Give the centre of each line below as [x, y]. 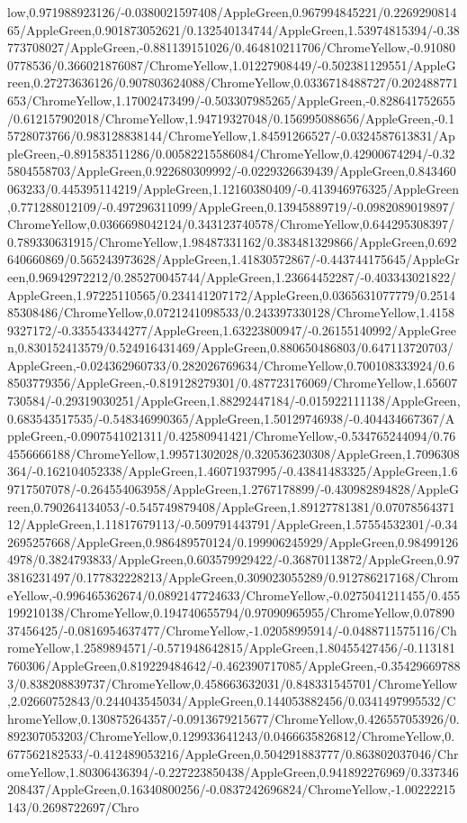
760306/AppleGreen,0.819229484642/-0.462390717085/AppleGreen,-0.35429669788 [234, 665]
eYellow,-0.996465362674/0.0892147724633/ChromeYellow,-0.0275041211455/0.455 [234, 594]
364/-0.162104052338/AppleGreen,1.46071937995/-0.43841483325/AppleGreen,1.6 [233, 471]
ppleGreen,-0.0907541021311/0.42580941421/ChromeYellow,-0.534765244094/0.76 [232, 436]
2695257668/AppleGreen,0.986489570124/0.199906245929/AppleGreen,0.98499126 [233, 541]
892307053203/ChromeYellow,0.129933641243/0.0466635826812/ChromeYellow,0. [231, 736]
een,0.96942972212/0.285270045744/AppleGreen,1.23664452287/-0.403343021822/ [232, 276]
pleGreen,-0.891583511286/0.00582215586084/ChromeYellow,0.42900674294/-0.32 [231, 153]
